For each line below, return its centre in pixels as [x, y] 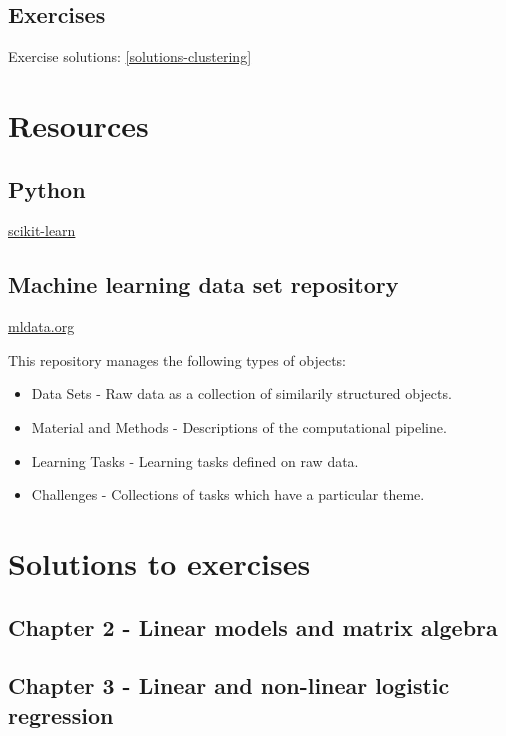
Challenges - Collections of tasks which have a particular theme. [228, 494]
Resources [78, 124]
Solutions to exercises [159, 562]
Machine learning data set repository [203, 284]
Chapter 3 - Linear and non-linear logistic [229, 685]
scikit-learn [42, 230]
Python [47, 188]
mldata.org [41, 326]
